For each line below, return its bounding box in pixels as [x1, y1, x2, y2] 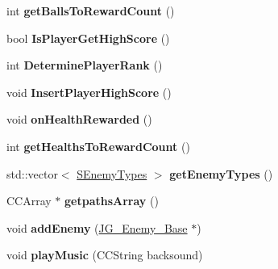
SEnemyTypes [77, 165, 147, 182]
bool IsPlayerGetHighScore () [6, 29, 170, 46]
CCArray [6, 192, 52, 209]
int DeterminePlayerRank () [6, 57, 163, 74]
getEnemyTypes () [169, 165, 273, 182]
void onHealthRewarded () [6, 111, 152, 128]
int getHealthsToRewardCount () [6, 137, 190, 154]
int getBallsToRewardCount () [6, 2, 175, 19]
